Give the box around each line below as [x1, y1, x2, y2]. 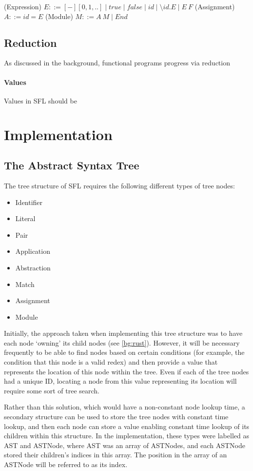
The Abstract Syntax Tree [4, 158, 139, 173]
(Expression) [4, 1, 42, 11]
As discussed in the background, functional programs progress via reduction [4, 58, 230, 68]
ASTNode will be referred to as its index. [4, 459, 128, 470]
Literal [15, 213, 36, 224]
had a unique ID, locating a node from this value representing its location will [4, 376, 237, 386]
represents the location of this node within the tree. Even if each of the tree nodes [4, 366, 249, 376]
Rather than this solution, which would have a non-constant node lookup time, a [4, 402, 245, 412]
